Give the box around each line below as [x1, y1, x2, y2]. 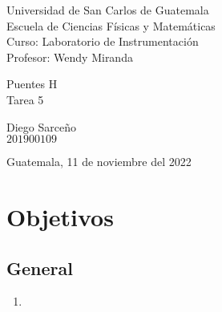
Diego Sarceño [6, 118, 76, 135]
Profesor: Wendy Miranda [6, 48, 133, 65]
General [6, 255, 73, 280]
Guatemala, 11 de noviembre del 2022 [6, 153, 192, 170]
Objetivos [6, 200, 114, 233]
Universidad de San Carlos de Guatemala [6, 2, 209, 18]
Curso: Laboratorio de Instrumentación [6, 33, 199, 50]
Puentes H [6, 75, 58, 92]
